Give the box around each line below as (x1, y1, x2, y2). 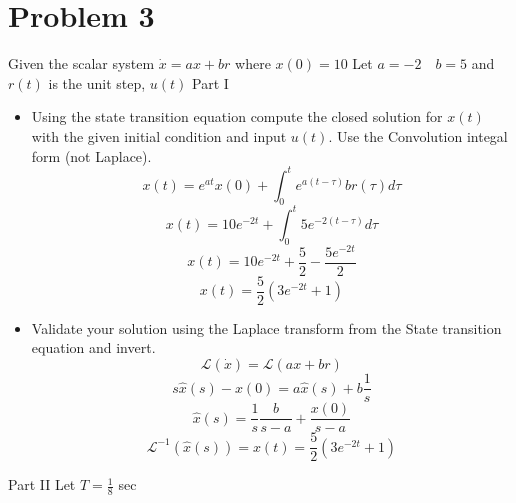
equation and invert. (31, 337, 156, 358)
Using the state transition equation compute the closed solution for (31, 106, 443, 127)
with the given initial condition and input (31, 125, 287, 146)
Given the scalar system (8, 53, 155, 74)
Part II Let (8, 474, 76, 495)
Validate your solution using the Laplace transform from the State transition (31, 317, 502, 338)
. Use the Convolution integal (328, 125, 508, 146)
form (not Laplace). (31, 145, 152, 166)
